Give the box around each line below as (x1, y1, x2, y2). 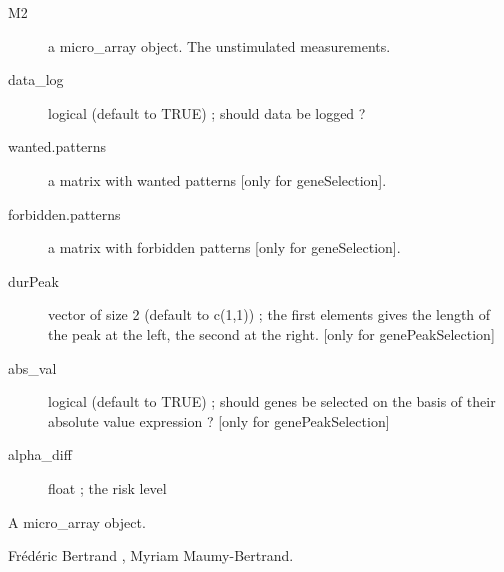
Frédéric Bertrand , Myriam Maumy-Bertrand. (8, 545, 294, 566)
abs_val (8, 357, 57, 378)
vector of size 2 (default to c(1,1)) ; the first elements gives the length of (48, 304, 491, 325)
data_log (8, 69, 64, 90)
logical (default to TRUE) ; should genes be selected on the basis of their (48, 391, 496, 412)
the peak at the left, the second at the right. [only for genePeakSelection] (48, 323, 495, 344)
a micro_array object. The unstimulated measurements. (48, 35, 391, 56)
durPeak (8, 270, 59, 291)
